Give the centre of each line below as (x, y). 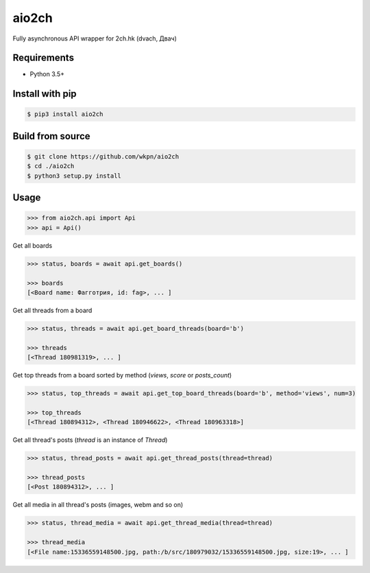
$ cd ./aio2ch (51, 166)
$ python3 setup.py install (74, 176)
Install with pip (45, 94)
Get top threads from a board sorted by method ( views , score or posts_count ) (122, 375)
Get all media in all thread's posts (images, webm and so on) (98, 505)
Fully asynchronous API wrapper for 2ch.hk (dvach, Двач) (95, 38)
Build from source (51, 136)
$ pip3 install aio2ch (65, 114)
